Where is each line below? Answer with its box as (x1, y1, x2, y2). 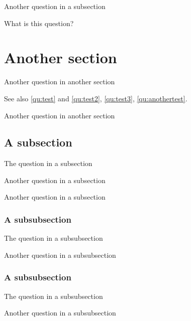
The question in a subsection (4, 158, 92, 169)
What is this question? (4, 18, 74, 28)
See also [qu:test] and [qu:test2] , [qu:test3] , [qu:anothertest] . (4, 93, 187, 103)
